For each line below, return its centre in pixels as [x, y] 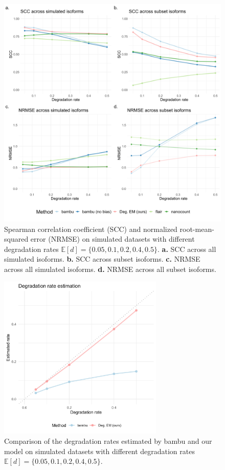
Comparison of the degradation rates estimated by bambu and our [108, 440]
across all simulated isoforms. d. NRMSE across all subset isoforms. [110, 269]
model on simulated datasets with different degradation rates [99, 451]
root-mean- [197, 229]
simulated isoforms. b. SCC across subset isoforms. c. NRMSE [102, 259]
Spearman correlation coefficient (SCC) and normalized [91, 229]
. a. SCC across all [187, 249]
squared [16, 239]
